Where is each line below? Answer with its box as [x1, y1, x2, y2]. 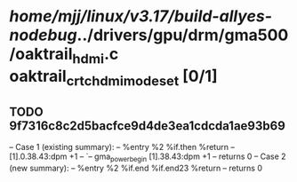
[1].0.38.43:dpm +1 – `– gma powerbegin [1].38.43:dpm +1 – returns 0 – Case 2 [9, 151, 286, 163]
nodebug [9, 25, 77, 45]
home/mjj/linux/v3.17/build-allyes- [9, 6, 273, 27]
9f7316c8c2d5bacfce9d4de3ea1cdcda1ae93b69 [9, 118, 286, 133]
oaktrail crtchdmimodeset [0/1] [9, 66, 218, 90]
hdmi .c [72, 44, 119, 67]
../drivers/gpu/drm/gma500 [76, 25, 289, 45]
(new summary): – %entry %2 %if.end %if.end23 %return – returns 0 [9, 162, 262, 173]
